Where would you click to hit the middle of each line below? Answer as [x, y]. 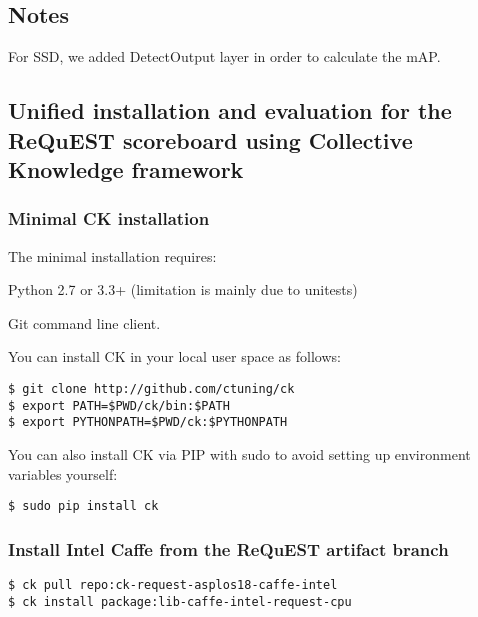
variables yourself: [63, 473]
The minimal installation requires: [112, 255]
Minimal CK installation [109, 218]
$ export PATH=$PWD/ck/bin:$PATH [119, 405]
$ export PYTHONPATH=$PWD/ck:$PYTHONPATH [148, 422]
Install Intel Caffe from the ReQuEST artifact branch [228, 548]
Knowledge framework [126, 168]
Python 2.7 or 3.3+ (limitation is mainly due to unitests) [183, 289]
